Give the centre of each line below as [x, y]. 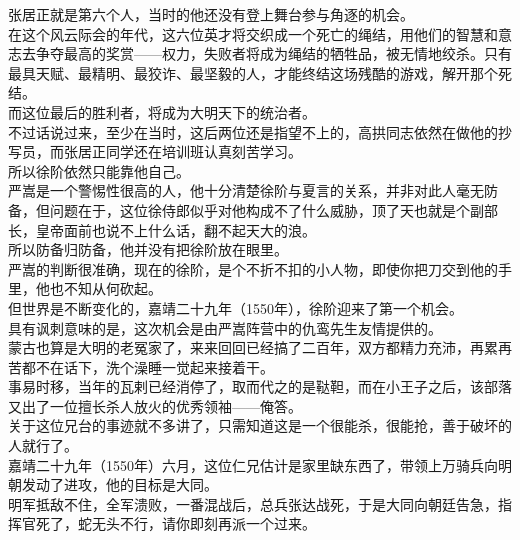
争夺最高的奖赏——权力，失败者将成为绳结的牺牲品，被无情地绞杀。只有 [273, 53]
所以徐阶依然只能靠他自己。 [99, 170]
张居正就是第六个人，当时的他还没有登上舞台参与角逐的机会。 [211, 14]
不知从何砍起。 [112, 288]
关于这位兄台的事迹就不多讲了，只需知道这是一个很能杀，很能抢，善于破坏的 [260, 425]
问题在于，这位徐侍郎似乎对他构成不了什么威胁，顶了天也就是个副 [266, 209]
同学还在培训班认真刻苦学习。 [203, 151]
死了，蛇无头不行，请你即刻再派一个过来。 [175, 523]
